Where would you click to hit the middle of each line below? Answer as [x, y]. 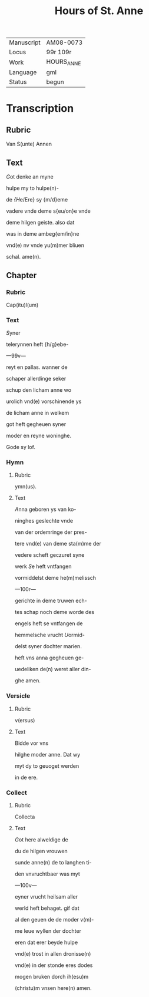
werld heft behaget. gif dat [47, 908]
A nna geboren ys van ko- [45, 509]
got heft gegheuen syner [36, 424]
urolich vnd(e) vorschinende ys [44, 401]
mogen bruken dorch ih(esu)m [52, 977]
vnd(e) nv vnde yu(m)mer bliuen [45, 245]
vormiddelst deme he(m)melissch [55, 578]
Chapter [21, 275]
